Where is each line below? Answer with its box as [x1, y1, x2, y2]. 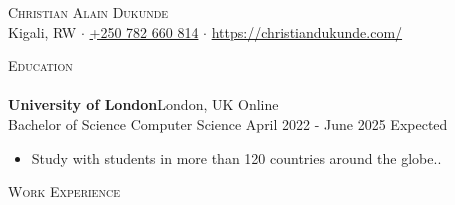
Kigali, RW [8, 21, 77, 42]
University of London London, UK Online [8, 94, 279, 115]
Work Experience [8, 181, 120, 202]
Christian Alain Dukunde [8, 2, 169, 22]
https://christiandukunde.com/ [211, 21, 403, 42]
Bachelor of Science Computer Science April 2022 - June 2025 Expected [8, 113, 448, 134]
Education [8, 55, 73, 76]
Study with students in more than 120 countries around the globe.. [31, 147, 442, 168]
